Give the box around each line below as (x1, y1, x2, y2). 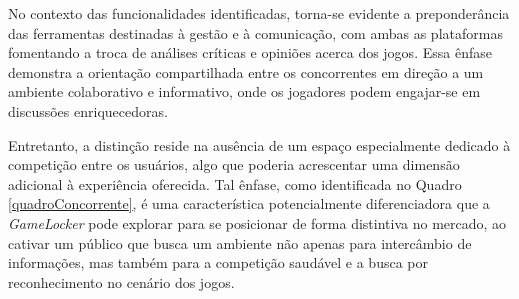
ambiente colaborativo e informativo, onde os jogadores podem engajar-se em (8, 81, 481, 102)
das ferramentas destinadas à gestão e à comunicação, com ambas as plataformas (8, 22, 503, 43)
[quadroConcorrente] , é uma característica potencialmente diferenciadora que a (8, 193, 490, 214)
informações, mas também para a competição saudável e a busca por (8, 252, 428, 273)
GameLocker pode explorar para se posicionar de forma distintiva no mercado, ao (8, 212, 507, 233)
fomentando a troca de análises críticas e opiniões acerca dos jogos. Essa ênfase (8, 42, 492, 63)
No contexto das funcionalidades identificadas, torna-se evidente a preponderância (8, 3, 510, 23)
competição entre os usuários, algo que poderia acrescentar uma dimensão (8, 154, 460, 175)
